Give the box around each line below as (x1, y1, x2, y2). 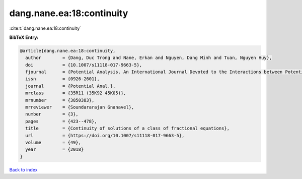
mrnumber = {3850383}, (25, 97, 95, 103)
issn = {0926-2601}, (25, 76, 100, 82)
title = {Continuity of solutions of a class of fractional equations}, (25, 126, 230, 131)
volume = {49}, (25, 140, 82, 145)
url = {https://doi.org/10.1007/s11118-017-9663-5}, (25, 133, 185, 138)
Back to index (9, 166, 38, 172)
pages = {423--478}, (25, 118, 98, 124)
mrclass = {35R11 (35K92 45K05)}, (25, 90, 126, 96)
